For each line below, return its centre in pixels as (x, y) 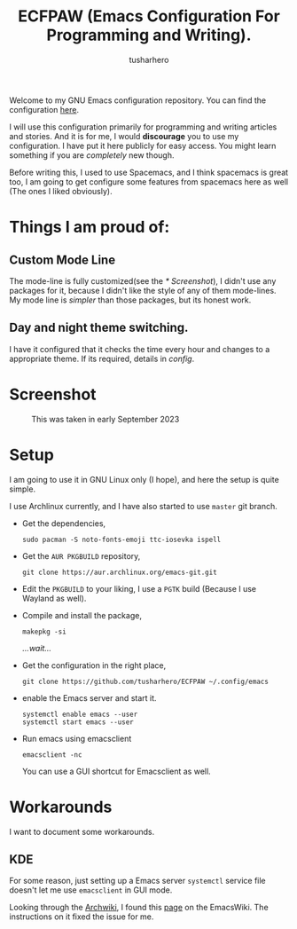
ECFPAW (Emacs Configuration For (149, 16)
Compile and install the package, (82, 615)
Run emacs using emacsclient (77, 738)
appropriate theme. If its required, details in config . (102, 358)
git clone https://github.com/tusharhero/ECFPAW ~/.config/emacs (145, 681)
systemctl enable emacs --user (80, 714)
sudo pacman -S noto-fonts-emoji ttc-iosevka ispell (121, 539)
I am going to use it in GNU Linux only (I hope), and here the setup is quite (144, 479)
